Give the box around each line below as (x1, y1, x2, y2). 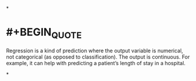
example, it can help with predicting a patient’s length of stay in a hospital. (6, 59, 186, 66)
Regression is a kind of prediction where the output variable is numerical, (6, 47, 184, 54)
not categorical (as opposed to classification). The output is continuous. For (6, 53, 190, 60)
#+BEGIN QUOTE (6, 26, 82, 41)
